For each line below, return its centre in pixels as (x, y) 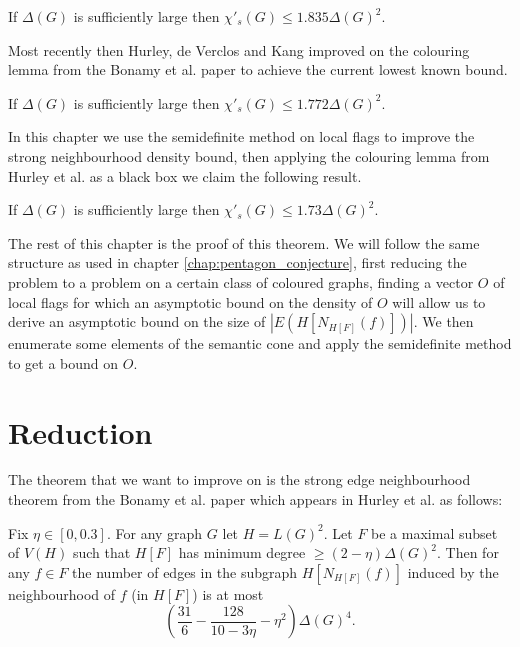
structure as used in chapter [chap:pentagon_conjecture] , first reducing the (237, 262)
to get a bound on (63, 362)
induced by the (453, 571)
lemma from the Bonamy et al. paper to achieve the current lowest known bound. (258, 69)
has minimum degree (242, 552)
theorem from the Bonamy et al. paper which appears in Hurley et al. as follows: (255, 499)
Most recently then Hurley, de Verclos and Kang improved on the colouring (239, 49)
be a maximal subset (434, 532)
